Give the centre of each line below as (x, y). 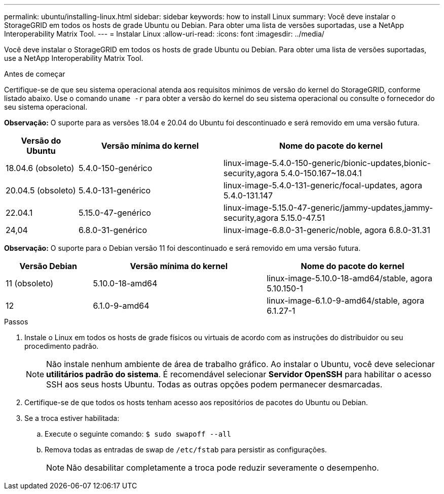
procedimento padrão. (62, 346)
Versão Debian (48, 266)
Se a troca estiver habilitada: (72, 418)
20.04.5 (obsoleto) (41, 190)
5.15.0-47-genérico (115, 213)
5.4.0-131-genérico (115, 190)
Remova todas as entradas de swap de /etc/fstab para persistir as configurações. (186, 450)
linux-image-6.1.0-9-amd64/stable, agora (346, 301)
